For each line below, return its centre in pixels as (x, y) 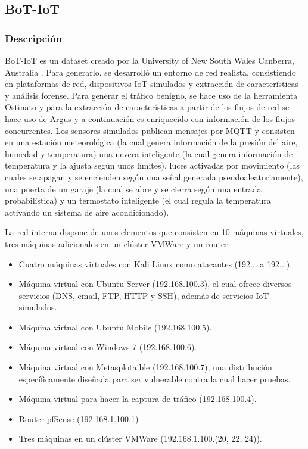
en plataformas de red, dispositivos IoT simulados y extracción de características (152, 84)
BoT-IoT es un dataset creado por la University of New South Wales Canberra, (150, 60)
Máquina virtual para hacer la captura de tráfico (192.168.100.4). (138, 399)
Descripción (34, 38)
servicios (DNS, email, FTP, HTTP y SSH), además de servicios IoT (144, 295)
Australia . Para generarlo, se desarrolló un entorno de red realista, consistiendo (150, 72)
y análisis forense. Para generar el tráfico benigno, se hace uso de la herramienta (151, 95)
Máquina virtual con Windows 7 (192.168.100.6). (108, 347)
